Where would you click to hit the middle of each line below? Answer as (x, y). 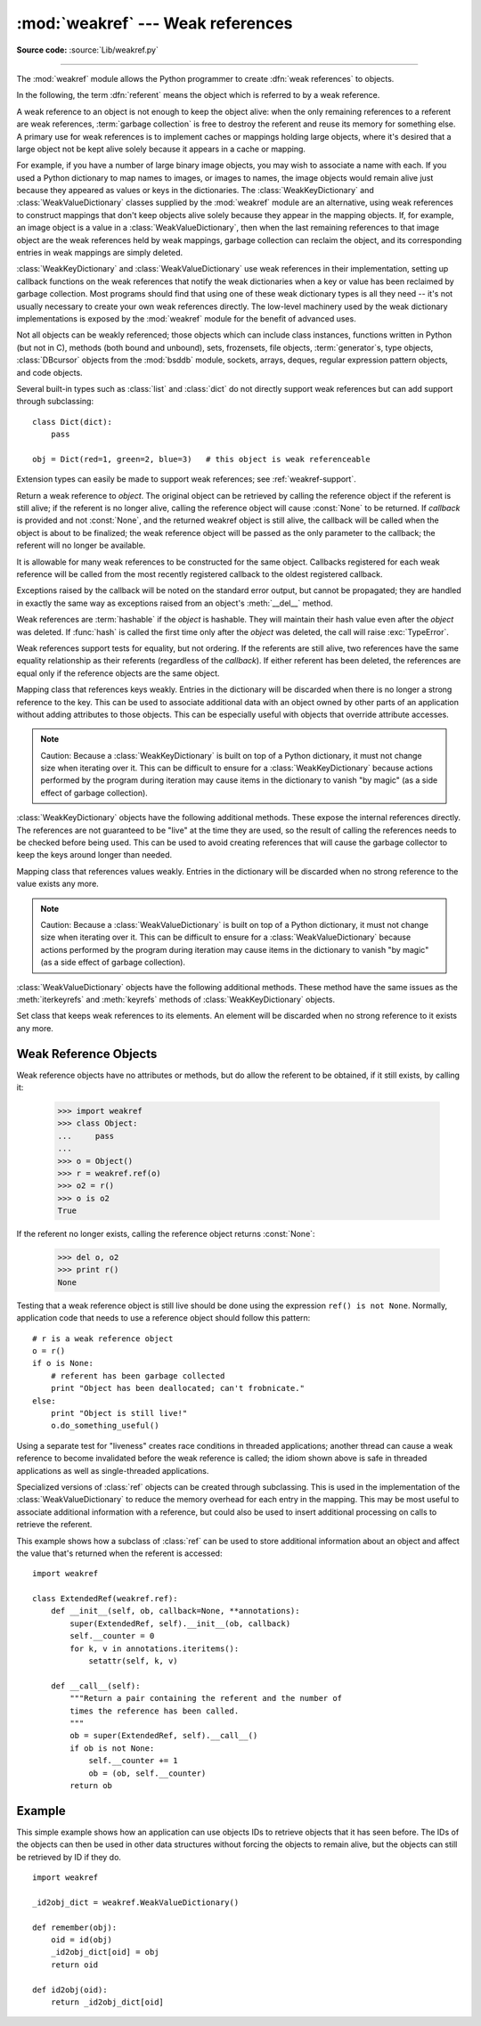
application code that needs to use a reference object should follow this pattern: (163, 1318)
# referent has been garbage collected (138, 1375)
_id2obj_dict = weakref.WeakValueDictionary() (136, 1902)
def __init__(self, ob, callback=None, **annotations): (175, 1611)
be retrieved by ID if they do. (69, 1857)
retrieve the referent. (54, 1525)
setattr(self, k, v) (133, 1661)
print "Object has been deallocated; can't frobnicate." (177, 1388)
